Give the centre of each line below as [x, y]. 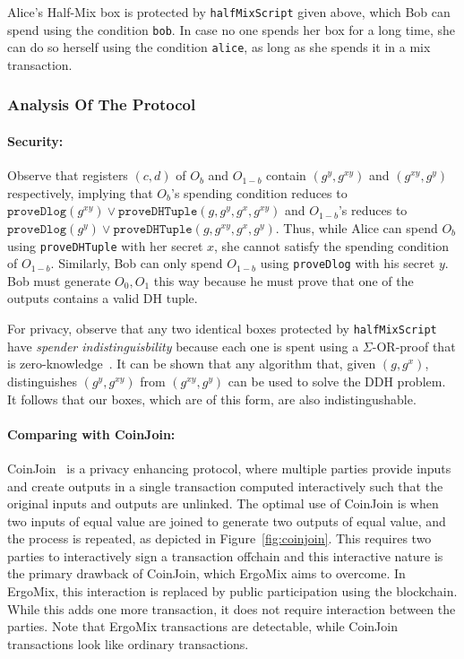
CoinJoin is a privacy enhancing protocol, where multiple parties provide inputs [229, 468]
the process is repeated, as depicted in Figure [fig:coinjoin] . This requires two [219, 538]
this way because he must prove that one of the [284, 280]
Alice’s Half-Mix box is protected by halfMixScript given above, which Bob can [229, 12]
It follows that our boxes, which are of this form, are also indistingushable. [212, 399]
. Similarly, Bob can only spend [137, 263]
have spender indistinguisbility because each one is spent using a [183, 346]
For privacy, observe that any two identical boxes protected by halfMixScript [222, 329]
